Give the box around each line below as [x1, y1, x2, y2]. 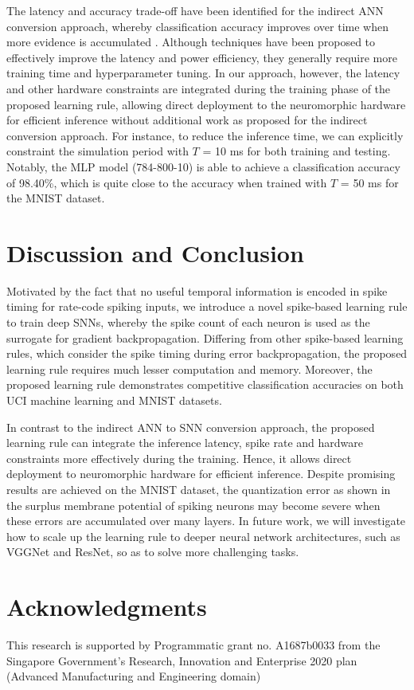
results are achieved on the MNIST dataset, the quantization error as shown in [6, 480, 391, 497]
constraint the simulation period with [6, 143, 189, 159]
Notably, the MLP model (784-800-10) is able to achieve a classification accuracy [6, 158, 400, 174]
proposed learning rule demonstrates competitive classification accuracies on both [6, 376, 404, 393]
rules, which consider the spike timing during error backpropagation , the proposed [6, 345, 408, 362]
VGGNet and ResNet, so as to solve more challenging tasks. [6, 543, 299, 560]
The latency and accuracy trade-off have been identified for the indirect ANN [6, 2, 384, 18]
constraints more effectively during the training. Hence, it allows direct [6, 449, 352, 466]
